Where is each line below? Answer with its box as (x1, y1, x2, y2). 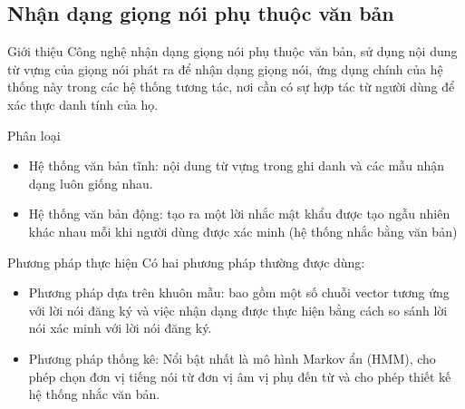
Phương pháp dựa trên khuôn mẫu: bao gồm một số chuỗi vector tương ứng (28, 283, 450, 302)
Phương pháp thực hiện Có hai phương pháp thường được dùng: (7, 252, 365, 271)
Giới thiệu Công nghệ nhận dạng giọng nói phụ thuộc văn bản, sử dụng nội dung (7, 42, 458, 61)
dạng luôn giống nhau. (28, 173, 153, 192)
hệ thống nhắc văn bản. (28, 385, 160, 404)
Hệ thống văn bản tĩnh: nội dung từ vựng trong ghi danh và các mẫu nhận (28, 156, 445, 175)
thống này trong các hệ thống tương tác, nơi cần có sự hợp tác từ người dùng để (7, 77, 455, 96)
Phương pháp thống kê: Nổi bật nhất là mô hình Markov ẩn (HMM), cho (28, 348, 436, 367)
